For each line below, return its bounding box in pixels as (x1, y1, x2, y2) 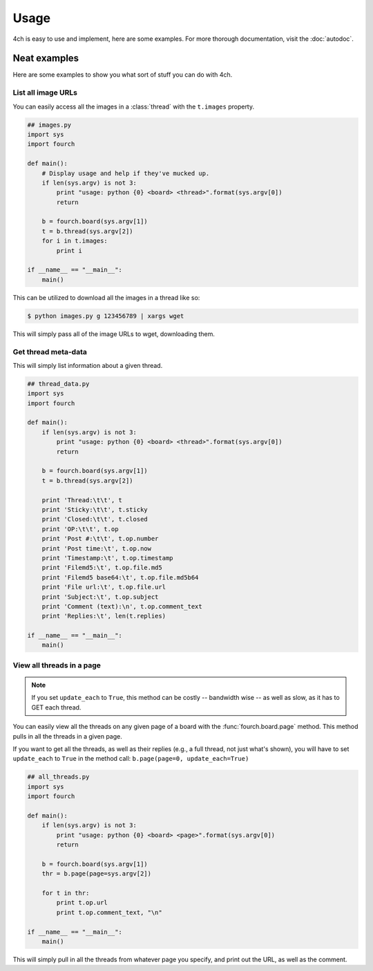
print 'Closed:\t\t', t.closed (41, 515, 148, 524)
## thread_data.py (27, 380, 90, 387)
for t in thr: (41, 889, 90, 897)
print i (56, 246, 83, 255)
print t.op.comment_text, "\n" (56, 908, 162, 916)
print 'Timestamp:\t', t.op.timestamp (41, 554, 173, 562)
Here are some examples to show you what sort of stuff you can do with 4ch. (12, 71, 233, 79)
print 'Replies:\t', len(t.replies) (41, 612, 166, 620)
